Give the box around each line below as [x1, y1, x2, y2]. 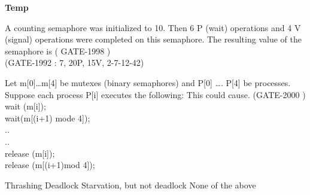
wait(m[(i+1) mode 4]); [5, 111, 90, 124]
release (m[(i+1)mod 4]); [5, 159, 95, 171]
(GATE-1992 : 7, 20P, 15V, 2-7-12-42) [5, 56, 144, 69]
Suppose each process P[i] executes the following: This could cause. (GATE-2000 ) [5, 88, 306, 100]
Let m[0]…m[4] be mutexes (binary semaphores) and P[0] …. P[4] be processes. [5, 76, 291, 89]
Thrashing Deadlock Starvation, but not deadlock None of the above [5, 178, 256, 191]
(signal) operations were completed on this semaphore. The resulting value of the [5, 33, 302, 45]
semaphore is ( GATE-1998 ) [5, 44, 111, 57]
